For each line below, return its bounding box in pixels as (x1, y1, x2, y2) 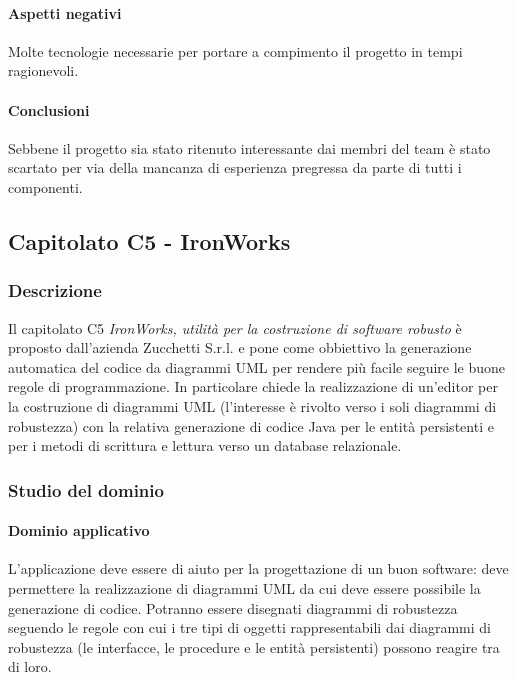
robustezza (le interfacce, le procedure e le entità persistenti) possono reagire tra (8, 636, 500, 657)
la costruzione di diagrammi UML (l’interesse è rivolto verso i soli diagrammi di (8, 395, 497, 416)
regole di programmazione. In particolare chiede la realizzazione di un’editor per (8, 376, 498, 397)
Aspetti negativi (8, 2, 122, 23)
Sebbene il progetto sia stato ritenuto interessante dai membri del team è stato (8, 137, 491, 158)
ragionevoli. (8, 60, 79, 81)
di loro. (8, 656, 52, 677)
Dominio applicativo (8, 520, 150, 541)
